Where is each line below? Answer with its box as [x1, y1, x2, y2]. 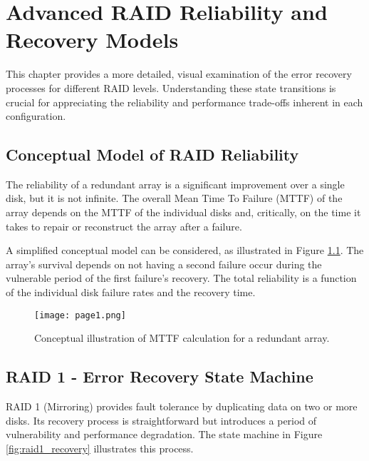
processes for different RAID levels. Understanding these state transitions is [6, 80, 336, 95]
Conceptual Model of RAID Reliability [6, 143, 299, 166]
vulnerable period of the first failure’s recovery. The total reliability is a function [6, 270, 357, 285]
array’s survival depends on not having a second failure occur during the [6, 256, 322, 271]
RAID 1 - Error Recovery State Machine [6, 365, 313, 387]
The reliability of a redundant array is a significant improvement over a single [6, 176, 345, 191]
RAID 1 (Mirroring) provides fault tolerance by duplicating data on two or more [6, 399, 358, 414]
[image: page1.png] [34, 310, 126, 320]
